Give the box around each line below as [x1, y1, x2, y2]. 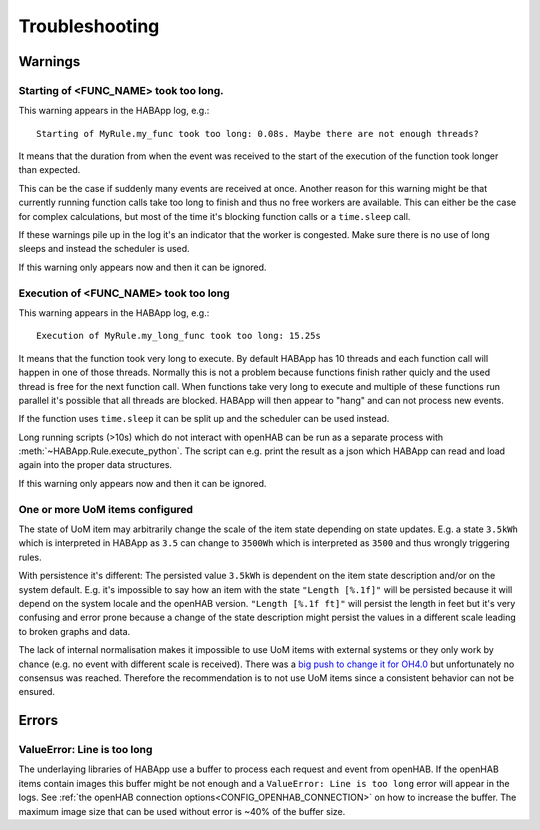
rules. [18, 551, 42, 563]
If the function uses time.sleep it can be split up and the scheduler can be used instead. [18, 413, 390, 425]
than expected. [18, 164, 81, 176]
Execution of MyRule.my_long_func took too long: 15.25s [36, 330, 322, 342]
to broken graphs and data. [18, 625, 131, 637]
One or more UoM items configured [18, 502, 194, 516]
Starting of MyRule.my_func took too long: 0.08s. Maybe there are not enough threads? [36, 128, 480, 139]
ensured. [18, 686, 55, 698]
